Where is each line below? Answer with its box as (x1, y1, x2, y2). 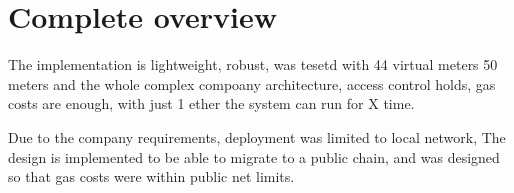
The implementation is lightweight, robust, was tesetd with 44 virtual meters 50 (8, 54, 498, 75)
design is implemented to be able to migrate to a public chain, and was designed (8, 146, 500, 167)
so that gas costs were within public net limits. (8, 166, 295, 187)
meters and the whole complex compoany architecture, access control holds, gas (8, 73, 496, 94)
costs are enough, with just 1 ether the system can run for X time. (8, 93, 415, 114)
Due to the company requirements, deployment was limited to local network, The (8, 126, 506, 147)
